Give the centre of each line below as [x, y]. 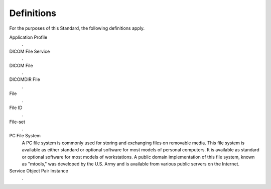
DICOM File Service [30, 51]
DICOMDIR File [25, 79]
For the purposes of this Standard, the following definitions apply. [77, 28]
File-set [17, 122]
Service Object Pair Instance [39, 171]
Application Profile [28, 37]
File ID [16, 108]
